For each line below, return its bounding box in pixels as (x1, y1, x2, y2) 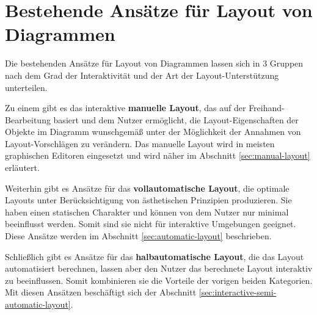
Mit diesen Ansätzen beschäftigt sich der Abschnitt (5, 286, 197, 299)
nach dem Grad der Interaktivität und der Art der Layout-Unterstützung (5, 68, 279, 81)
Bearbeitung (5, 113, 51, 126)
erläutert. (5, 161, 40, 174)
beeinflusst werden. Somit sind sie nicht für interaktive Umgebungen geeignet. (5, 217, 296, 230)
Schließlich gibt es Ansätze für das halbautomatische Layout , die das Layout (5, 250, 304, 262)
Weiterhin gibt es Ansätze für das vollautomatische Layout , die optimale (5, 181, 290, 194)
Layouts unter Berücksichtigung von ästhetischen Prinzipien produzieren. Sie (5, 194, 292, 206)
